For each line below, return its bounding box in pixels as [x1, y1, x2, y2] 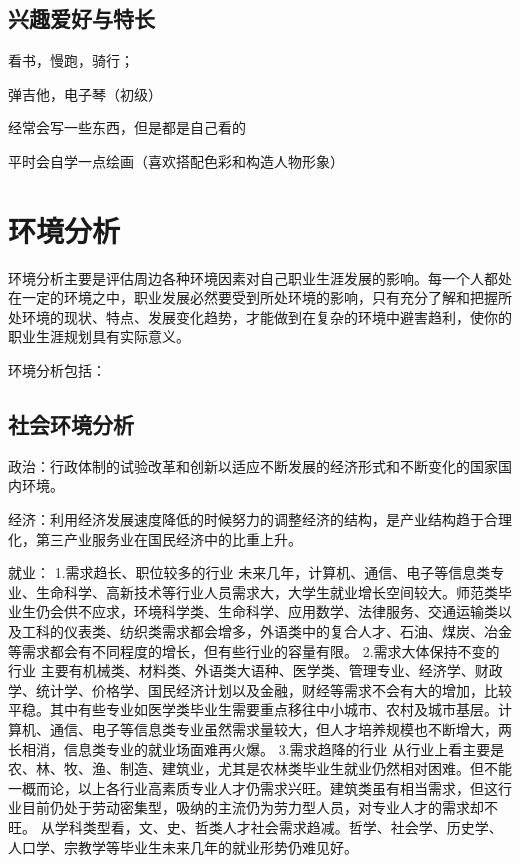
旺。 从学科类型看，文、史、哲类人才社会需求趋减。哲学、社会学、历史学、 [8, 816, 503, 837]
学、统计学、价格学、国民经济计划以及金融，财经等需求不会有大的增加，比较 [8, 679, 512, 700]
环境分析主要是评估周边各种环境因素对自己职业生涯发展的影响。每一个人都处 [8, 267, 512, 288]
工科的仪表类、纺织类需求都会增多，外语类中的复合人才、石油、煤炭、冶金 [21, 621, 512, 642]
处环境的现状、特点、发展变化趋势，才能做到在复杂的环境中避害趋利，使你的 [8, 306, 512, 327]
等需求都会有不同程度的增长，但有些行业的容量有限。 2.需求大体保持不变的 [8, 640, 500, 661]
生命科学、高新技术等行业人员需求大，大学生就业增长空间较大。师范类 [35, 581, 498, 602]
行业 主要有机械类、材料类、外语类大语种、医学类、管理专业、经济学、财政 [8, 660, 503, 681]
